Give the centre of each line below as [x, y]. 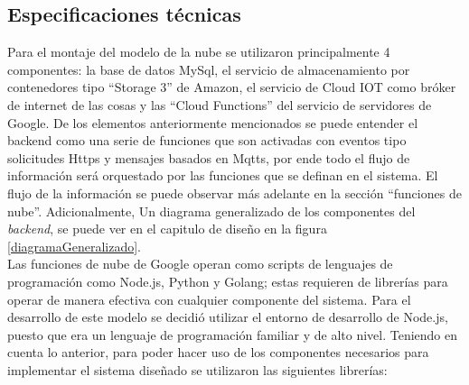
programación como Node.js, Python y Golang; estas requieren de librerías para [228, 281]
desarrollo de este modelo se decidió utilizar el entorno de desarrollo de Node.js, [228, 317]
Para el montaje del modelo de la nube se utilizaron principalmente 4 [199, 52]
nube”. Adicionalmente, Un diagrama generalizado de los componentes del [211, 211]
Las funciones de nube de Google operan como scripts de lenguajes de [200, 264]
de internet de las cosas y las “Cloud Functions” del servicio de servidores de [220, 104]
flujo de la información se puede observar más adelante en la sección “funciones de [234, 192]
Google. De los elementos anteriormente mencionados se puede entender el [213, 122]
